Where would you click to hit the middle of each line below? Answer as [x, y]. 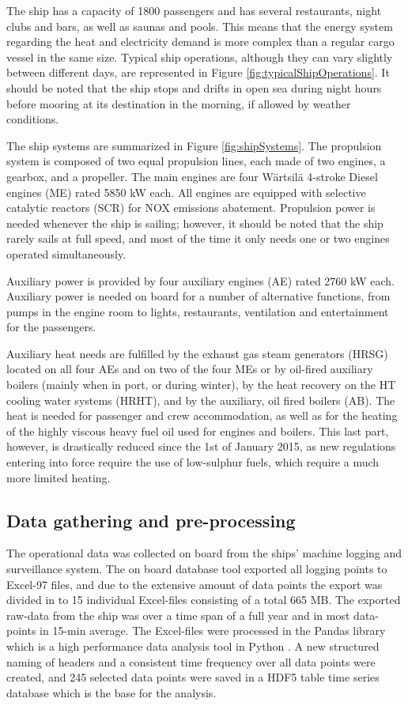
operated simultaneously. [66, 253]
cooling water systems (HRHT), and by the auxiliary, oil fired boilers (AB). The [201, 400]
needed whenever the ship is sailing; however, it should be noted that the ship [195, 223]
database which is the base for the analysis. [111, 692]
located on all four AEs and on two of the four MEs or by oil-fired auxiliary [190, 369]
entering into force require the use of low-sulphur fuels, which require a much [193, 462]
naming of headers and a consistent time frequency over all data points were [191, 661]
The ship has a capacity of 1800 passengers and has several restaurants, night [194, 10]
